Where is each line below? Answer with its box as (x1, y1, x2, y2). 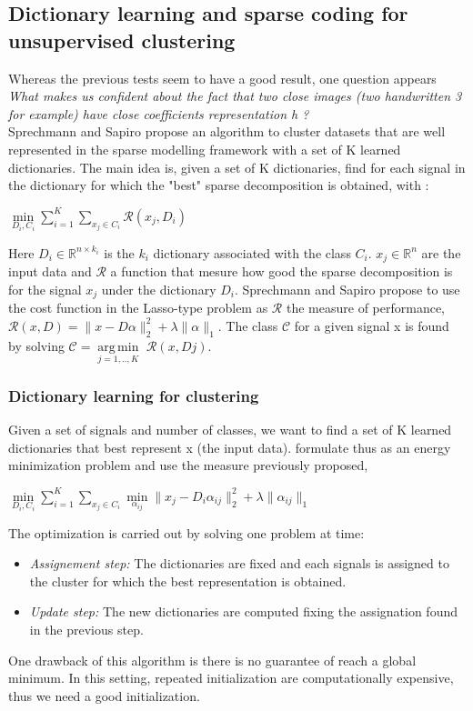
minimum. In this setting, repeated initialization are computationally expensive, (8, 668, 454, 687)
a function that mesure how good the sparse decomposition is (110, 262, 453, 281)
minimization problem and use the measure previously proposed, (8, 456, 368, 475)
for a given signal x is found (294, 315, 449, 335)
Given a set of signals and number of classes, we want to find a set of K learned (8, 419, 452, 438)
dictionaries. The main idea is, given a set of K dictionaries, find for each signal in (8, 157, 466, 176)
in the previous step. (29, 619, 144, 638)
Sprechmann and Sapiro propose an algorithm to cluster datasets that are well (8, 122, 446, 141)
